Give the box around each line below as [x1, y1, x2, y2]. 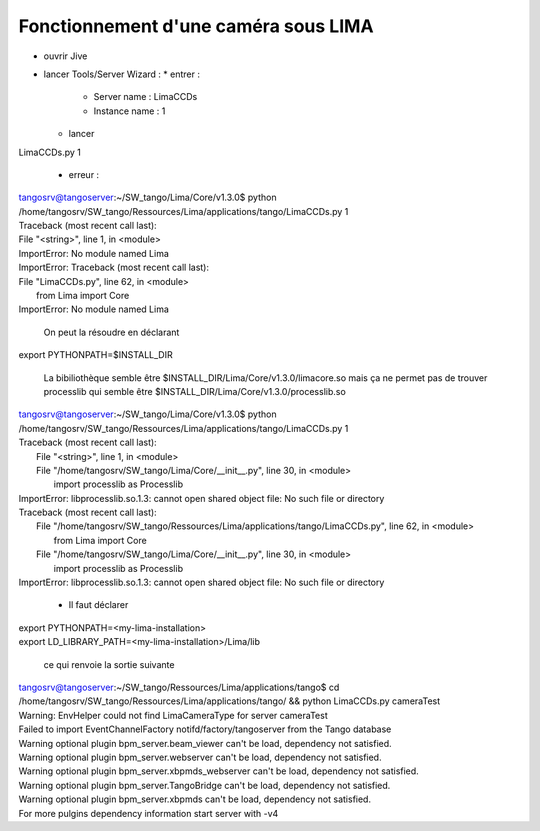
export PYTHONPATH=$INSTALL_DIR [18, 349, 174, 361]
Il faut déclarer [68, 599, 129, 611]
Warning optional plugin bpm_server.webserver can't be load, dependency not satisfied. [18, 751, 382, 763]
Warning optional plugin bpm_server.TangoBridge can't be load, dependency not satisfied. [18, 779, 391, 791]
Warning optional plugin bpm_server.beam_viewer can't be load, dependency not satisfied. [18, 737, 392, 749]
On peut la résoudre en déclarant [43, 326, 180, 338]
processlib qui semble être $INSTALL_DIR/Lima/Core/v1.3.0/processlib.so [43, 385, 347, 397]
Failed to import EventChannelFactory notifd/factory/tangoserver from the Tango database [18, 723, 392, 735]
